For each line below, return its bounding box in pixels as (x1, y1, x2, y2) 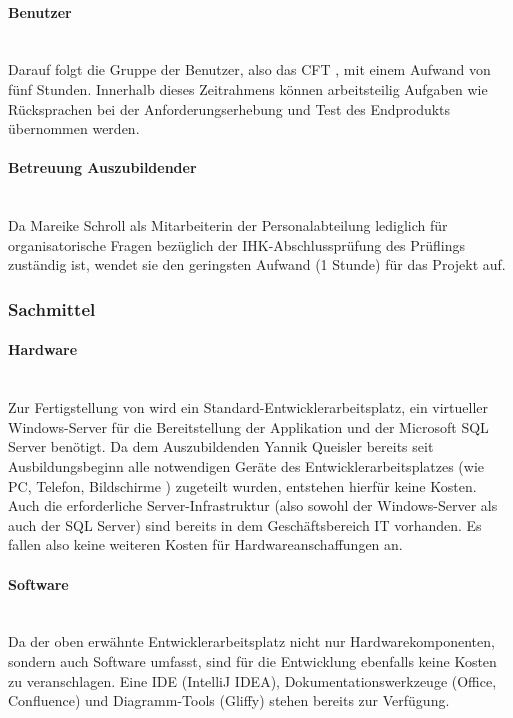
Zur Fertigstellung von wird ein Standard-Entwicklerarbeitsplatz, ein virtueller (8, 397, 489, 418)
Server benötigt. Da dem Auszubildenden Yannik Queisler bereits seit (8, 436, 434, 457)
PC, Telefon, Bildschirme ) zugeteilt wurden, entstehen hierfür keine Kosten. (8, 475, 477, 496)
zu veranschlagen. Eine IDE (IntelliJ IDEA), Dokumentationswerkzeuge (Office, (8, 670, 497, 691)
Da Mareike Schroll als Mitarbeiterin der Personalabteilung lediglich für (8, 215, 448, 236)
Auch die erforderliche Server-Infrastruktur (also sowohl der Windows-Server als (8, 495, 498, 516)
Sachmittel (8, 296, 96, 321)
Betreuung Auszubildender (8, 157, 197, 178)
